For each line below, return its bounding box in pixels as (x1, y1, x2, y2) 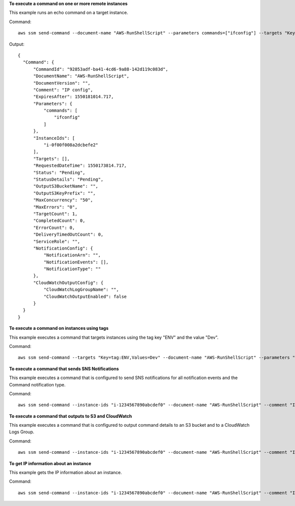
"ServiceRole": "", (33, 239, 81, 244)
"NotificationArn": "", (43, 253, 101, 258)
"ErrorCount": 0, (33, 224, 75, 230)
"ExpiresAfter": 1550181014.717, (33, 94, 114, 99)
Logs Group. (9, 429, 34, 435)
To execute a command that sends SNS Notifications (9, 366, 119, 372)
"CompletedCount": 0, (33, 218, 86, 223)
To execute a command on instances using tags (9, 325, 109, 331)
